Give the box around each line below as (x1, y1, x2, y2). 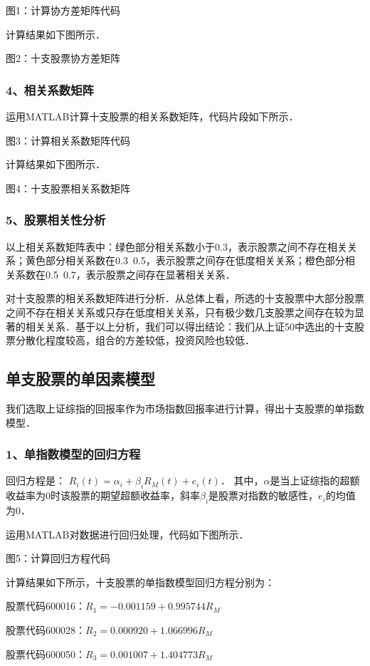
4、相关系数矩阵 (6, 80, 94, 98)
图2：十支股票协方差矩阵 (6, 51, 120, 66)
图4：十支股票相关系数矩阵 (6, 180, 130, 195)
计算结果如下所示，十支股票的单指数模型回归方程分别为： (6, 574, 275, 589)
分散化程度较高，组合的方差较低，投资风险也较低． (15, 333, 255, 348)
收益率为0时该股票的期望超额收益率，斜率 (6, 488, 200, 503)
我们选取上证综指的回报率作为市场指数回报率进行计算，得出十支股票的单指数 (6, 400, 364, 415)
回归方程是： (6, 473, 65, 488)
